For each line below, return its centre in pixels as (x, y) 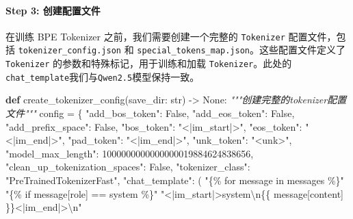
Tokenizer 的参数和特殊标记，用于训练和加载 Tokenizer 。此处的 (149, 63)
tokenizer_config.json (70, 51)
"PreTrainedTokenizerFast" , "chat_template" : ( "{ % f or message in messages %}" (175, 180)
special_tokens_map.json (193, 51)
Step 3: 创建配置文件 (53, 10)
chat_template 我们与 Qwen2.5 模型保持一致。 (103, 76)
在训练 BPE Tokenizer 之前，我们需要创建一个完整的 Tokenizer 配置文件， (171, 36)
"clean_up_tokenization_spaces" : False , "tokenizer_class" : (128, 167)
